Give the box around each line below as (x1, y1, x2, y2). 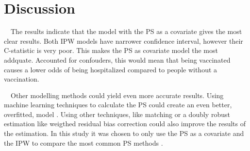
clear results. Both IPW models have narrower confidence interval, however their (4, 35, 243, 46)
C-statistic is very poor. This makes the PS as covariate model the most (4, 45, 218, 55)
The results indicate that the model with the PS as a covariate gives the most (10, 26, 242, 36)
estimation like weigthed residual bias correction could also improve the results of (4, 118, 246, 129)
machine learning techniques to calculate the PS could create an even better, (4, 100, 232, 110)
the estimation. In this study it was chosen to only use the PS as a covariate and (4, 128, 244, 138)
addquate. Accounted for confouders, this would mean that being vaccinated (4, 54, 231, 65)
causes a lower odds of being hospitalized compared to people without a (4, 64, 217, 74)
